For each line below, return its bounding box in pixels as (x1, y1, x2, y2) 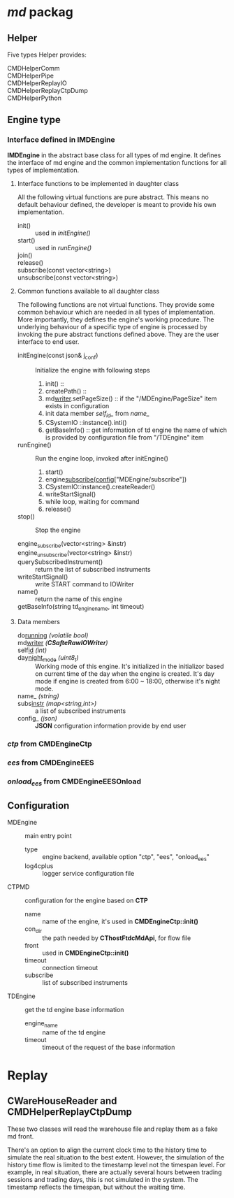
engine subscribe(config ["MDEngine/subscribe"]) (45, 475, 187, 484)
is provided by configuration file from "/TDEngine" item (45, 433, 204, 442)
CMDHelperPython (7, 94, 61, 102)
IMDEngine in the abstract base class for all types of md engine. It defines (7, 151, 221, 159)
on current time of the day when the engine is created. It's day (34, 670, 215, 678)
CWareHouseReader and (7, 1095, 117, 1107)
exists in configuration (45, 402, 110, 410)
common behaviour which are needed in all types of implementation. (17, 308, 215, 316)
